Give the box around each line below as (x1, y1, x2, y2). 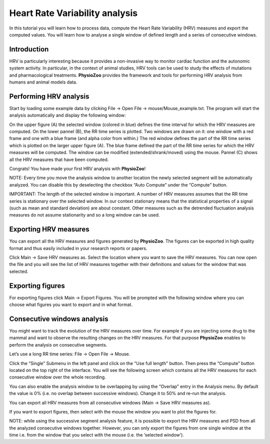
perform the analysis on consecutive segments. (9, 341, 107, 347)
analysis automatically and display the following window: (9, 112, 126, 118)
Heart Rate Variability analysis (9, 7, 138, 18)
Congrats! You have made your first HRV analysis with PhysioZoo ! (9, 165, 146, 172)
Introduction (9, 45, 49, 53)
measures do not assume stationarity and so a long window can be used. (9, 212, 160, 218)
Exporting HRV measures (9, 225, 89, 233)
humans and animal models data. (9, 79, 77, 85)
